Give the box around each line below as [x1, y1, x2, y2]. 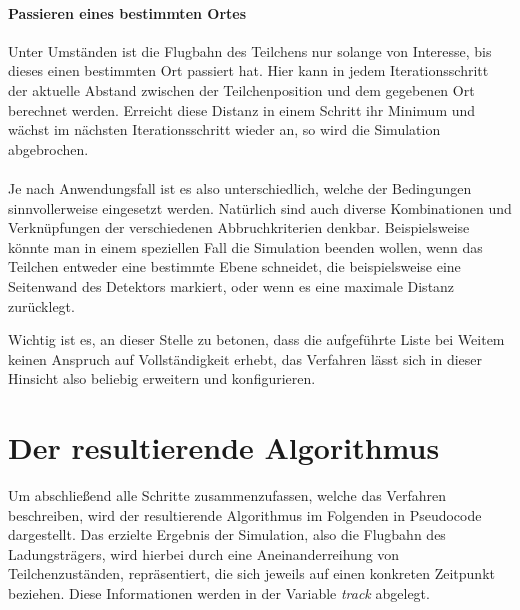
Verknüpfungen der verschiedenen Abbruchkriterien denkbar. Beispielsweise [8, 217, 470, 238]
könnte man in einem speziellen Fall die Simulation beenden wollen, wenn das [8, 236, 483, 257]
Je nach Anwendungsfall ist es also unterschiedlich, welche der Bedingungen [8, 177, 472, 198]
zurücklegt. [8, 295, 75, 316]
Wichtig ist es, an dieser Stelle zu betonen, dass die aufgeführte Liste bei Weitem [8, 329, 505, 350]
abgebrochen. [8, 138, 89, 159]
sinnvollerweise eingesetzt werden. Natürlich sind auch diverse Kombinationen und [8, 197, 512, 218]
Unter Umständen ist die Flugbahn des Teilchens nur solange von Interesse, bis [8, 40, 492, 61]
